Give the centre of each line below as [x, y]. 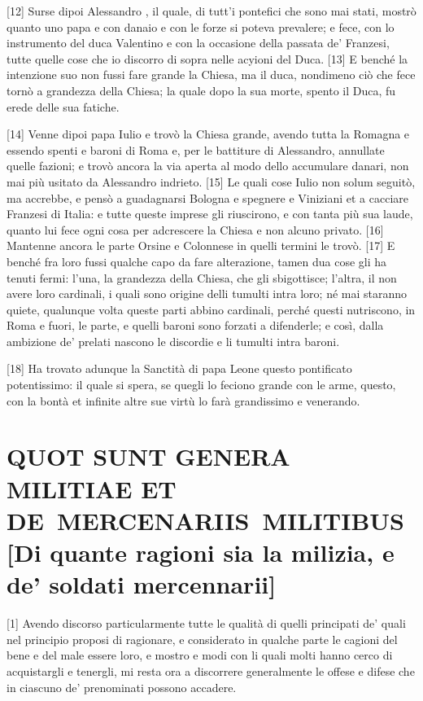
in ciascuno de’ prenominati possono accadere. [122, 687]
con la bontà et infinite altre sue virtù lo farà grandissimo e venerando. [183, 400]
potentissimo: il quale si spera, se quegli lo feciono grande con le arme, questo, [201, 385]
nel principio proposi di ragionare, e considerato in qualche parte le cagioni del [202, 639]
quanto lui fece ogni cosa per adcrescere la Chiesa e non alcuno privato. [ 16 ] [195, 229]
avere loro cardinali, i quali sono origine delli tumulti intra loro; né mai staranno [207, 294]
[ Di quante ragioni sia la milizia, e [201, 552]
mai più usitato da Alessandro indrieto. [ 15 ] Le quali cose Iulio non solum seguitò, [211, 181]
